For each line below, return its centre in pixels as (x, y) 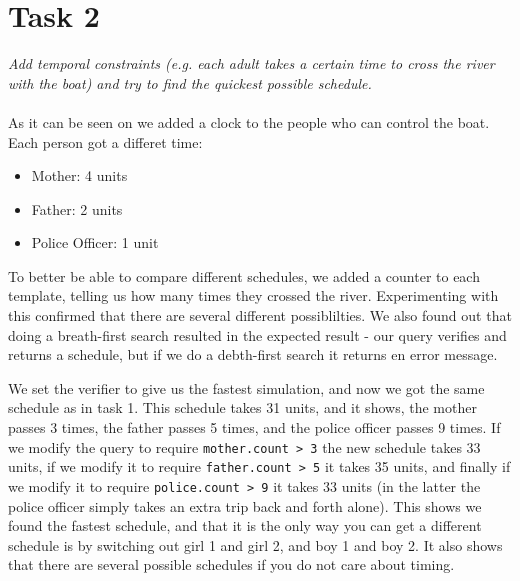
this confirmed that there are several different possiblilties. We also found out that (260, 315)
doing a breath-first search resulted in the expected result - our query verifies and (257, 334)
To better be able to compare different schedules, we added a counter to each (244, 275)
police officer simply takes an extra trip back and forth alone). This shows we (245, 505)
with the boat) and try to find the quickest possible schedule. (190, 82)
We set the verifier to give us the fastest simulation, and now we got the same (246, 387)
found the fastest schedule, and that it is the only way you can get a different (245, 525)
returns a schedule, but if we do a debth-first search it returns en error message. (253, 354)
